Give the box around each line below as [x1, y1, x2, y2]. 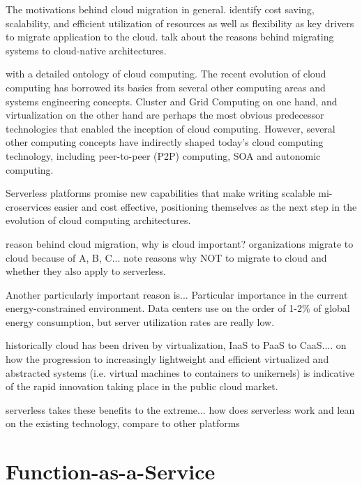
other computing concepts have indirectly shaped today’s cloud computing [6, 135, 324, 149]
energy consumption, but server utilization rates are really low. [6, 314, 275, 329]
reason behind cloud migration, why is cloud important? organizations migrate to [6, 236, 354, 251]
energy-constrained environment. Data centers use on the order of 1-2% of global [6, 301, 350, 315]
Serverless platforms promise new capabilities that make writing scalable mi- [6, 186, 333, 200]
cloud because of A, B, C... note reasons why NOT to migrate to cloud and [6, 250, 327, 264]
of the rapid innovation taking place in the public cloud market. [6, 379, 278, 394]
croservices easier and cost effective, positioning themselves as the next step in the [6, 199, 357, 214]
